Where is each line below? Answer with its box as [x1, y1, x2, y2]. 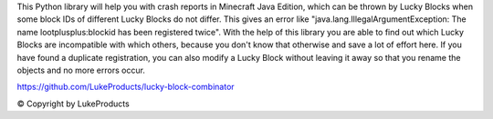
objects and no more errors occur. [16, 64, 146, 75]
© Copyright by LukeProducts [16, 98, 130, 109]
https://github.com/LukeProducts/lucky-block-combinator [16, 82, 235, 93]
